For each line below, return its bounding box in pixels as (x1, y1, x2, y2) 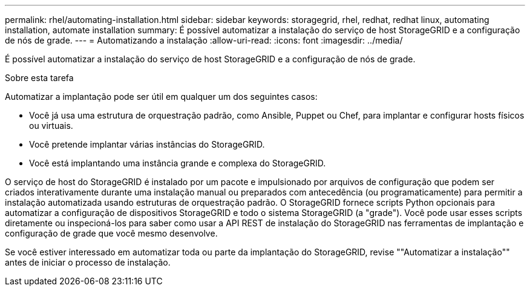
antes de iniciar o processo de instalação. (5, 257, 171, 267)
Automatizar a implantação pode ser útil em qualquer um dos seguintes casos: (5, 91, 318, 102)
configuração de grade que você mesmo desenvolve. (5, 228, 218, 238)
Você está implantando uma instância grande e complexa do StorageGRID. (29, 158, 326, 168)
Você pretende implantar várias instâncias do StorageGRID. (29, 139, 265, 149)
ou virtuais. (29, 120, 73, 131)
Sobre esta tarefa (5, 73, 74, 83)
